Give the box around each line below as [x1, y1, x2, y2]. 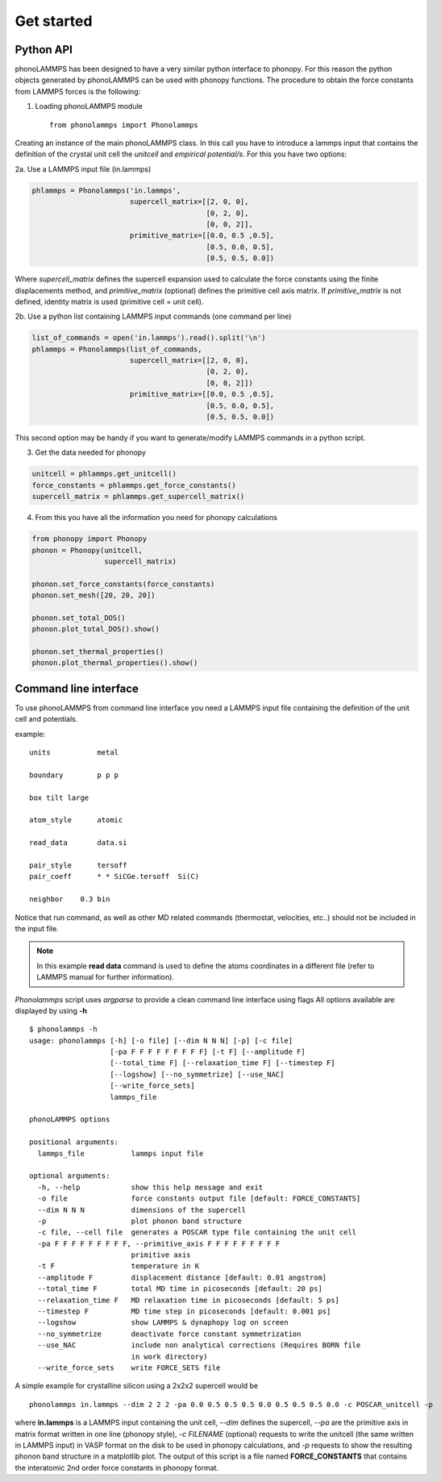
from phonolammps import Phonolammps [49, 120, 199, 129]
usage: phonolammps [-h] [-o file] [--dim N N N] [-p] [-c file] [29, 1036, 293, 1045]
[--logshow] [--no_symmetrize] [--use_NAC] [110, 1069, 285, 1079]
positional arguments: [29, 1138, 119, 1147]
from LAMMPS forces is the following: [15, 86, 141, 96]
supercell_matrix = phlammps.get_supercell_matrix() [31, 492, 245, 502]
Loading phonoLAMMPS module [35, 102, 143, 111]
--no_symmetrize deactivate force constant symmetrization [37, 1329, 302, 1338]
